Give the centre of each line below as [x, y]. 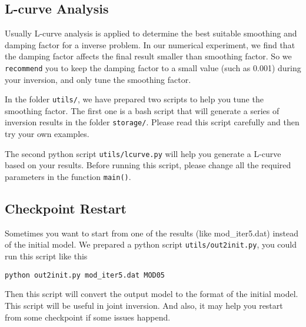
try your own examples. [47, 134]
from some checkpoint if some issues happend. [88, 317]
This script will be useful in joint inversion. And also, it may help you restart [144, 305]
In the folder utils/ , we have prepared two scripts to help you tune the [134, 99]
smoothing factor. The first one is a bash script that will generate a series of [142, 110]
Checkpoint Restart [66, 208]
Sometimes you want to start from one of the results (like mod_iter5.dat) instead [152, 233]
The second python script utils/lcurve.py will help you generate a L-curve [143, 153]
